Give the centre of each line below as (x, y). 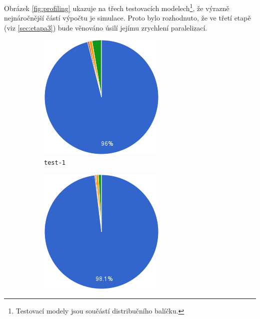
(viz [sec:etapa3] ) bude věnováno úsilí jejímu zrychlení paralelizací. (106, 27)
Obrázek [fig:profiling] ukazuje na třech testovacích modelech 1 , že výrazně (117, 7)
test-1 (55, 163)
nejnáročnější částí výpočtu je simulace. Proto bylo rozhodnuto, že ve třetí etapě (127, 18)
